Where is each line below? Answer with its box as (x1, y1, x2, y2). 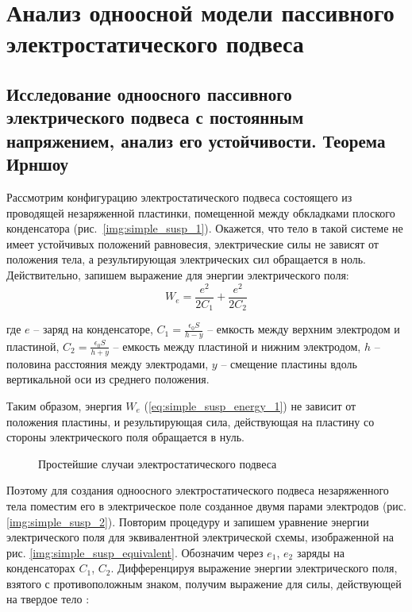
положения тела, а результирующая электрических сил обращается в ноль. (6, 251, 366, 268)
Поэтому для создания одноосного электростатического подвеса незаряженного (6, 482, 389, 498)
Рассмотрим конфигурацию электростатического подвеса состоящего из (6, 188, 352, 205)
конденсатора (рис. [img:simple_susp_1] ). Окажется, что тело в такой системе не (6, 220, 403, 237)
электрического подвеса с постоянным (6, 105, 304, 129)
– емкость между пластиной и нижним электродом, (113, 337, 361, 354)
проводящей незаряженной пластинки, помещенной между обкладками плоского (6, 204, 395, 221)
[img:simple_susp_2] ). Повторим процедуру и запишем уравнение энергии (6, 513, 369, 529)
